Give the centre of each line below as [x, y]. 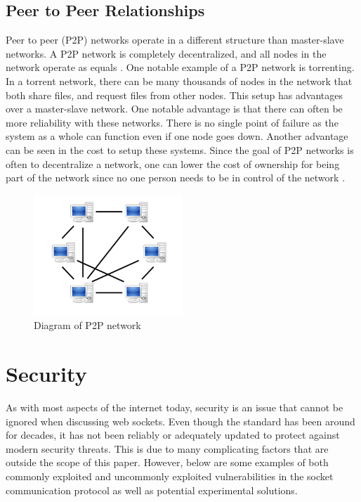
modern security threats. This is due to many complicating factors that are [167, 448]
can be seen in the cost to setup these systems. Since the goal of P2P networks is [180, 149]
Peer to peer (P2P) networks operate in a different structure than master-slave [175, 40]
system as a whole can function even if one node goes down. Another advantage [177, 136]
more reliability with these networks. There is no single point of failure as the [172, 122]
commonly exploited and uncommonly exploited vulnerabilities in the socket [170, 476]
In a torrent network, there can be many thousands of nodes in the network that [179, 81]
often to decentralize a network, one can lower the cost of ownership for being [173, 163]
